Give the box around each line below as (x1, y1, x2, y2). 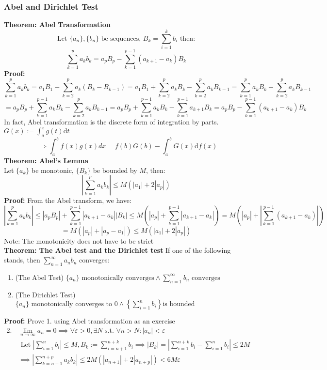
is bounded (163, 301, 195, 308)
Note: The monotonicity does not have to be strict (4, 235, 154, 246)
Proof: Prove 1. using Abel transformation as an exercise (4, 316, 175, 326)
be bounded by (93, 165, 137, 175)
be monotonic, (32, 165, 74, 175)
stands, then (4, 255, 40, 265)
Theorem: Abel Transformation (4, 19, 111, 30)
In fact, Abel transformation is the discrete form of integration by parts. (4, 116, 219, 126)
